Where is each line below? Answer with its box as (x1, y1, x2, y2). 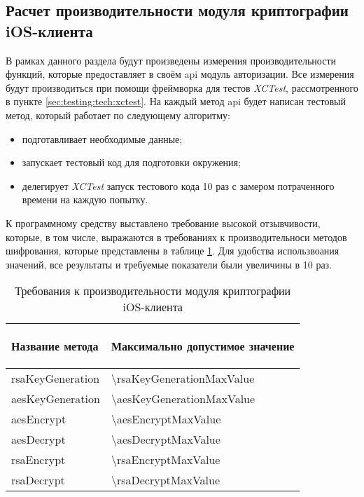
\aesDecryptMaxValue (111, 431, 220, 448)
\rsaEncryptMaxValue (111, 451, 220, 468)
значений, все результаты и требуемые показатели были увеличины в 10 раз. (6, 257, 332, 271)
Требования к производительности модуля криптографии (15, 282, 291, 299)
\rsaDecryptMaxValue (111, 472, 220, 489)
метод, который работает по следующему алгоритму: (6, 107, 230, 122)
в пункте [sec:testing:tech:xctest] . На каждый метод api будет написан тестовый (6, 94, 346, 109)
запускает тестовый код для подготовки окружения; (22, 155, 241, 170)
